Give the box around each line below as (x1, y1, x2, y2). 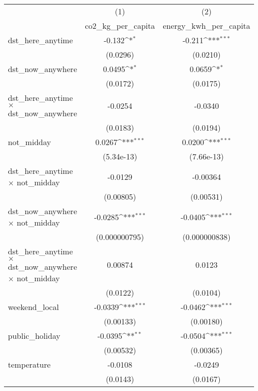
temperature (8, 359, 51, 370)
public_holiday (8, 330, 61, 341)
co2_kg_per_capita (85, 20, 155, 31)
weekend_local (8, 301, 59, 313)
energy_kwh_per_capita (163, 20, 251, 31)
